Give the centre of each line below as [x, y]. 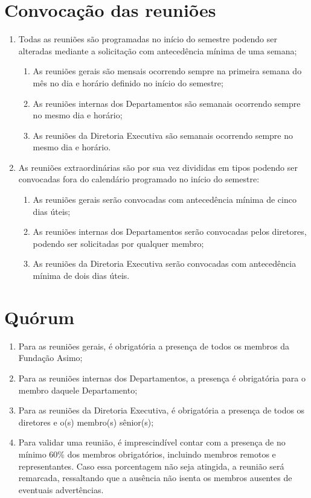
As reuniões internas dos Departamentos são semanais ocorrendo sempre [167, 103]
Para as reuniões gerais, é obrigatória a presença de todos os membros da [154, 346]
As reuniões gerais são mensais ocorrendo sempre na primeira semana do [167, 71]
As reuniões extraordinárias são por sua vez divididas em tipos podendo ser [158, 167]
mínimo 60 [38, 454]
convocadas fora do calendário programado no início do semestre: [139, 179]
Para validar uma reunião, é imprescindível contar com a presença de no [152, 442]
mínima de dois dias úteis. [81, 276]
